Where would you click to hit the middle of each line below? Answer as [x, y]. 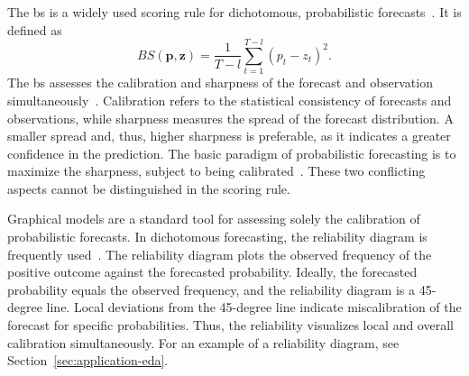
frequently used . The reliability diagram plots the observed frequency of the [220, 254]
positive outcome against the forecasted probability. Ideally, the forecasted [212, 272]
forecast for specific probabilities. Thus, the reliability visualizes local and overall [230, 325]
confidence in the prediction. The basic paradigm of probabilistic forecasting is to [232, 153]
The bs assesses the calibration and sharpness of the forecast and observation [220, 83]
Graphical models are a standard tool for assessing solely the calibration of [214, 219]
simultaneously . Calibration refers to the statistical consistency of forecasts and [230, 100]
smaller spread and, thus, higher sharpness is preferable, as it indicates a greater [229, 136]
